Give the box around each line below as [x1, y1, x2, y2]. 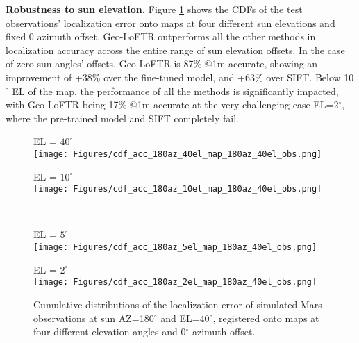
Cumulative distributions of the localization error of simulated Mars [33, 296, 322, 311]
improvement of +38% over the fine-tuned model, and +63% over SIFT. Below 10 [6, 69, 354, 84]
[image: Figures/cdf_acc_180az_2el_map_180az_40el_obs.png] [33, 277, 317, 287]
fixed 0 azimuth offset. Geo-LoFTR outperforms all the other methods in [6, 29, 316, 44]
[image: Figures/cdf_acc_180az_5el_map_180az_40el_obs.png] [33, 242, 317, 253]
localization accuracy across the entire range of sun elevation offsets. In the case [6, 42, 345, 57]
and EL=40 [160, 310, 210, 325]
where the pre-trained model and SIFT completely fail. [6, 110, 239, 125]
